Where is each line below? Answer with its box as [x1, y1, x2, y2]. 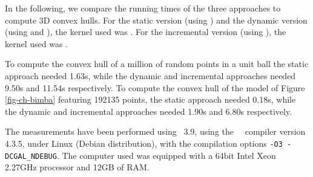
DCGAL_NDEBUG [5, 152, 57, 161]
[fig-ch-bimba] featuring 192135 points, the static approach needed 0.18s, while [5, 93, 296, 106]
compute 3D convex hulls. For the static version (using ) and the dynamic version [5, 13, 308, 26]
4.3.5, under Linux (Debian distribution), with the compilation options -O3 [5, 137, 283, 149]
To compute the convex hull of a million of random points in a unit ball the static [5, 57, 309, 70]
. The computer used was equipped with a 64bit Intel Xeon [56, 149, 276, 161]
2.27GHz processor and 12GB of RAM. [5, 161, 150, 173]
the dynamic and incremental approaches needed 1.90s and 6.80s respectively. [5, 105, 292, 117]
